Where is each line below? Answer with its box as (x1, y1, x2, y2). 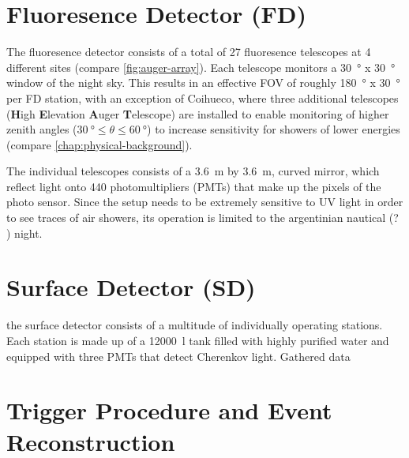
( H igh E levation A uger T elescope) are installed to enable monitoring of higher (6, 105, 389, 122)
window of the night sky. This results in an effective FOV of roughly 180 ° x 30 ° (6, 74, 400, 91)
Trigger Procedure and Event (6, 394, 332, 426)
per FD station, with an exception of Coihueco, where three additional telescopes (6, 89, 399, 106)
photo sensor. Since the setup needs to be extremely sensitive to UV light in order (6, 193, 403, 210)
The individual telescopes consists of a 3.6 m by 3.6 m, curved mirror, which (6, 163, 380, 179)
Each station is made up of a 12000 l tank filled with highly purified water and (6, 332, 389, 348)
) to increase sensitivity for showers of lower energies (147, 121, 400, 137)
